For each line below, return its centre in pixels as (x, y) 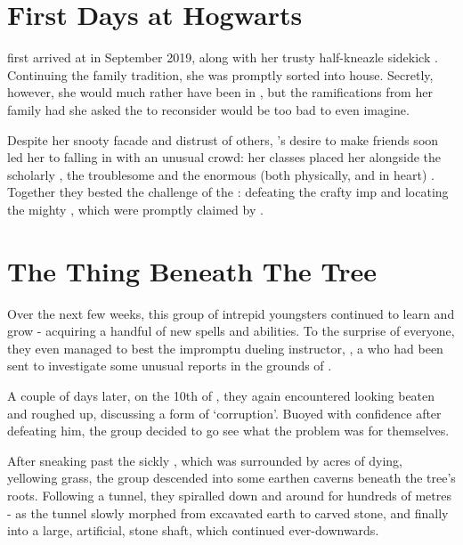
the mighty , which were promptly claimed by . (135, 209)
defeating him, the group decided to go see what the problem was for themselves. (228, 431)
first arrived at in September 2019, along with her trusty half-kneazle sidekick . (223, 57)
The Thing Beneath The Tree (192, 270)
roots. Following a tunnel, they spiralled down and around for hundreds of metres (229, 495)
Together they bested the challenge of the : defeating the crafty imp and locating (228, 192)
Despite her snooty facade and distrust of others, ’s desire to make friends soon (223, 139)
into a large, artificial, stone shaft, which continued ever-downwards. (193, 530)
